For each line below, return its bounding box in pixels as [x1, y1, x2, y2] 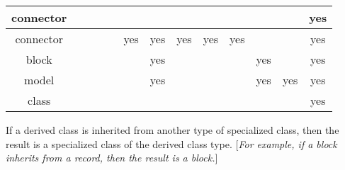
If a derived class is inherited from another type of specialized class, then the [6, 123, 339, 137]
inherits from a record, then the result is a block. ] [6, 150, 218, 165]
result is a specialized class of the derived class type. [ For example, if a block [6, 136, 337, 151]
